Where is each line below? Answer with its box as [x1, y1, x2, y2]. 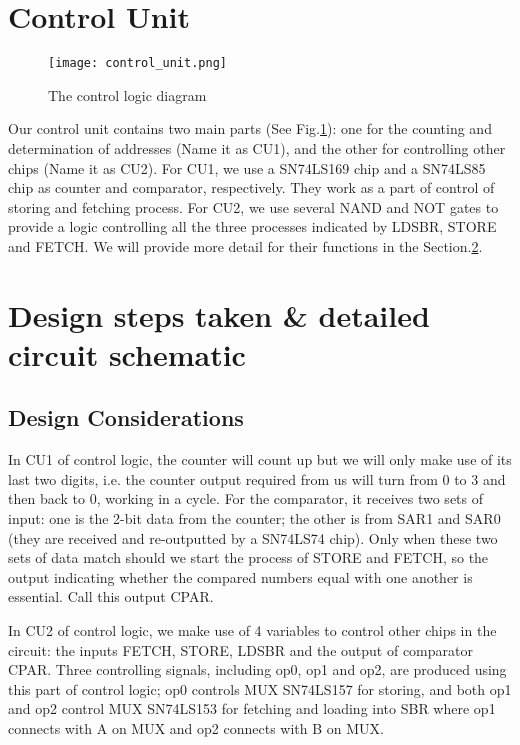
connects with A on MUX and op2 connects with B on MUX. [8, 718, 384, 739]
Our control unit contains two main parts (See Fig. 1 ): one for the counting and [8, 118, 492, 139]
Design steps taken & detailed [8, 294, 430, 335]
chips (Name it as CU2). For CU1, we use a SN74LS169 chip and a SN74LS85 [8, 157, 486, 178]
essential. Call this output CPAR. [8, 586, 214, 607]
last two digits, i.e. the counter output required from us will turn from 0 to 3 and [8, 468, 506, 489]
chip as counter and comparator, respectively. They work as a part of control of [8, 177, 495, 198]
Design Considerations [8, 402, 244, 433]
